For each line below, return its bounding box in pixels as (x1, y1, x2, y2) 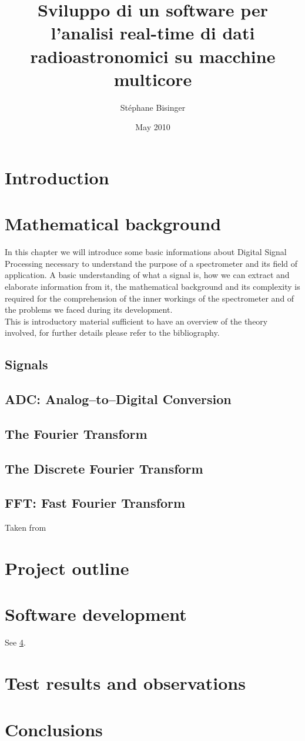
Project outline (5, 556, 129, 580)
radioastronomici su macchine (30, 44, 276, 68)
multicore (113, 67, 192, 91)
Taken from (5, 521, 46, 534)
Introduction (5, 165, 109, 189)
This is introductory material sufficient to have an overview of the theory (5, 315, 268, 327)
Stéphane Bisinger (120, 101, 186, 113)
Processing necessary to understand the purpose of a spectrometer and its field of (5, 257, 298, 269)
